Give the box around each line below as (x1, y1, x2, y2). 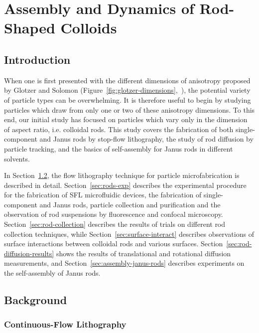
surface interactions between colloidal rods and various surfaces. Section (4, 238, 223, 249)
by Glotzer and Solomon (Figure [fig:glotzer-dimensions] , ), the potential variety (4, 85, 251, 95)
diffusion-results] (4, 248, 54, 258)
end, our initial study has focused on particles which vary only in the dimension (4, 114, 248, 125)
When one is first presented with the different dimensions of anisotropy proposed (4, 75, 251, 85)
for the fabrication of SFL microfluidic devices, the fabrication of (4, 189, 202, 200)
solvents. (4, 153, 30, 164)
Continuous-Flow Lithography (4, 318, 127, 331)
